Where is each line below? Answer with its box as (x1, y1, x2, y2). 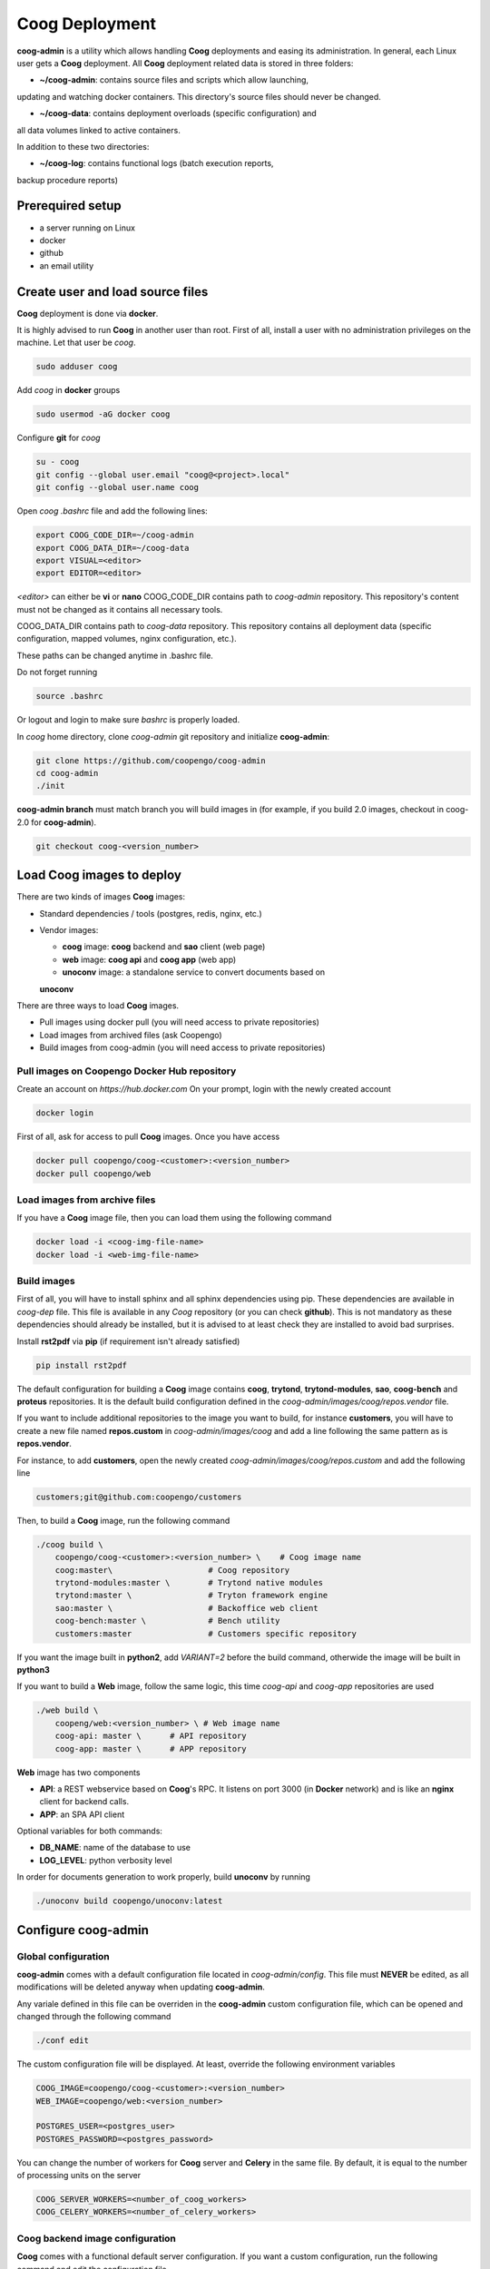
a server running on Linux (39, 222, 136, 233)
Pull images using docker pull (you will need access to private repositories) (39, 1017, 319, 1027)
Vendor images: (39, 924, 99, 935)
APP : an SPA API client (39, 1809, 125, 1820)
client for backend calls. (39, 1796, 130, 1807)
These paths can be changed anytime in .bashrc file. (16, 650, 213, 661)
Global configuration (16, 1950, 111, 1962)
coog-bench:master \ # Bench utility (54, 1616, 280, 1626)
